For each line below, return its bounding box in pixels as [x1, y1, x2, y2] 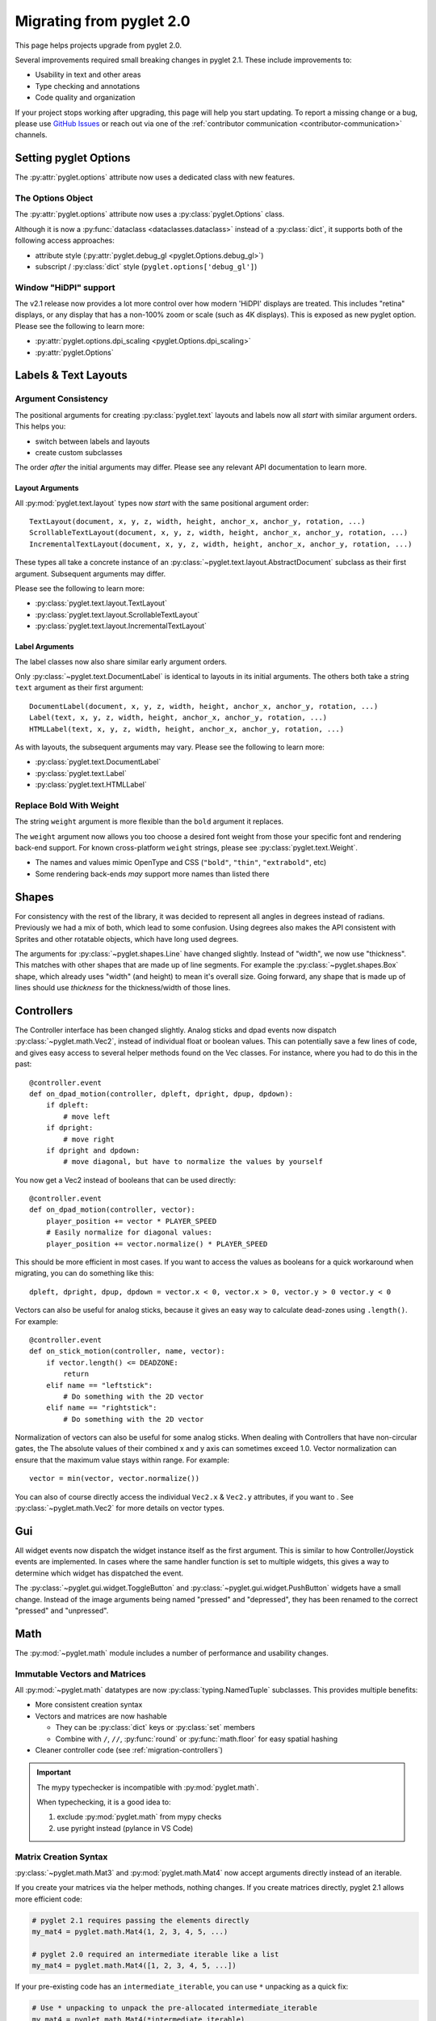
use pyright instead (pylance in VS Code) [57, 1823, 194, 1833]
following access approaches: [15, 235, 115, 246]
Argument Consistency [15, 393, 108, 404]
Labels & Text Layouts [15, 369, 128, 382]
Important [36, 1767, 72, 1778]
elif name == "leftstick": [45, 1381, 153, 1390]
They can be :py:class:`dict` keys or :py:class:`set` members [55, 1723, 256, 1732]
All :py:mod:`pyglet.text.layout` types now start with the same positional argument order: [15, 498, 309, 508]
